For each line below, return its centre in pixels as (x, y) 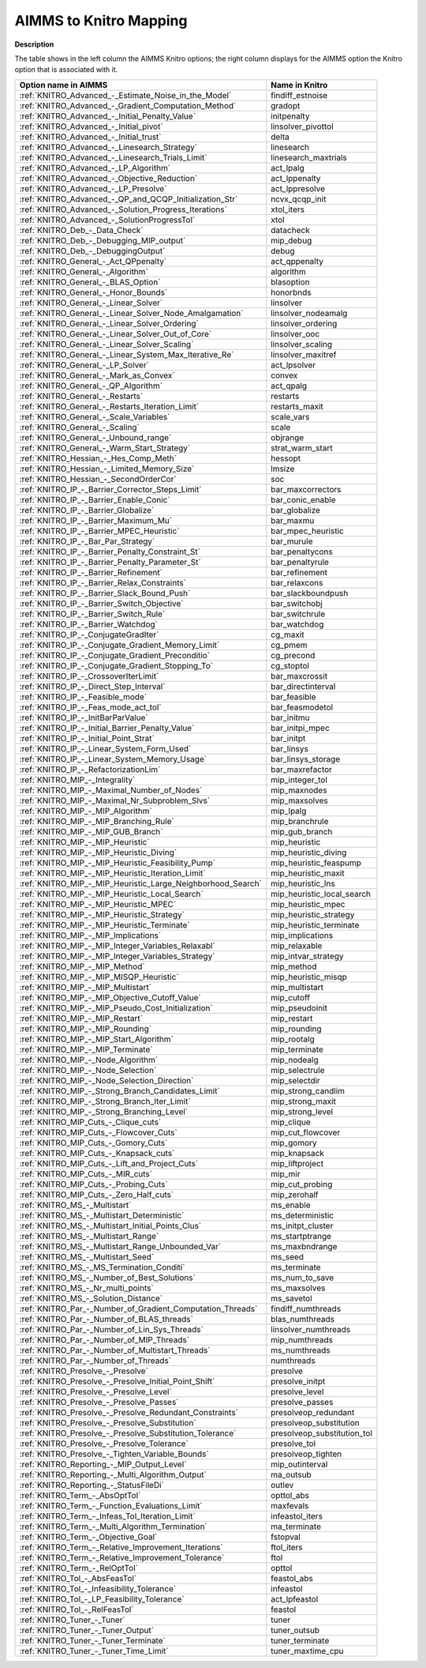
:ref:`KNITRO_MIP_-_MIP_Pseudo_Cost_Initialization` (116, 1007)
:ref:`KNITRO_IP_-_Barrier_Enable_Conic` (95, 499)
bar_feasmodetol (302, 707)
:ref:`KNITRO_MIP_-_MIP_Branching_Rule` (97, 821)
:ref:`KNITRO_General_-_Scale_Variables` (95, 416)
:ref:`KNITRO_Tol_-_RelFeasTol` (77, 1610)
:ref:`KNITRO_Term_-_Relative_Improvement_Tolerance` (122, 1557)
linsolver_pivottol (303, 126)
